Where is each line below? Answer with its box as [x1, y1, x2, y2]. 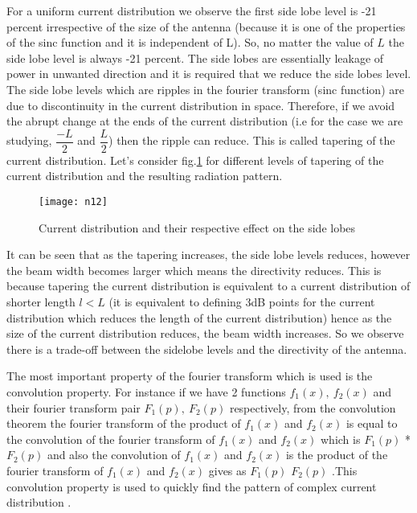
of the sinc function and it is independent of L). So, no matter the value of [6, 34, 374, 51]
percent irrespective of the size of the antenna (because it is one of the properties [6, 18, 406, 35]
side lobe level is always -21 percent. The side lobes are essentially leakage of [6, 49, 384, 66]
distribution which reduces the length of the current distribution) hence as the [6, 309, 392, 326]
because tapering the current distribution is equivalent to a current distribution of [6, 277, 411, 294]
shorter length [6, 293, 76, 310]
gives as [208, 462, 247, 478]
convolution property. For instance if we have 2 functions [6, 384, 286, 400]
